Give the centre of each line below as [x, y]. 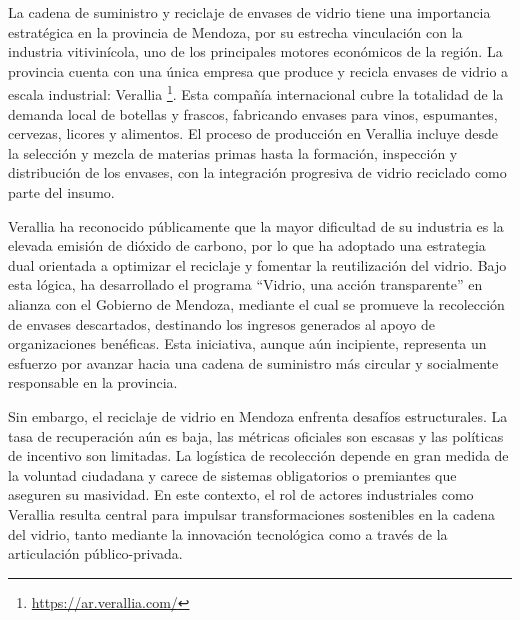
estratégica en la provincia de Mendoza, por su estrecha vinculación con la [235, 31]
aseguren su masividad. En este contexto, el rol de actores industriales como [241, 494]
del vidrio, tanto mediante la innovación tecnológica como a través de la [228, 533]
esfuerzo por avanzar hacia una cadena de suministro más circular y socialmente [253, 362]
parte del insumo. [61, 192]
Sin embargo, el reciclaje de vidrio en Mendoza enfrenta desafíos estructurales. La [258, 415]
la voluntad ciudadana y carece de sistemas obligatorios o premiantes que [232, 474]
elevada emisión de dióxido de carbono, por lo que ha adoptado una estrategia [247, 245]
